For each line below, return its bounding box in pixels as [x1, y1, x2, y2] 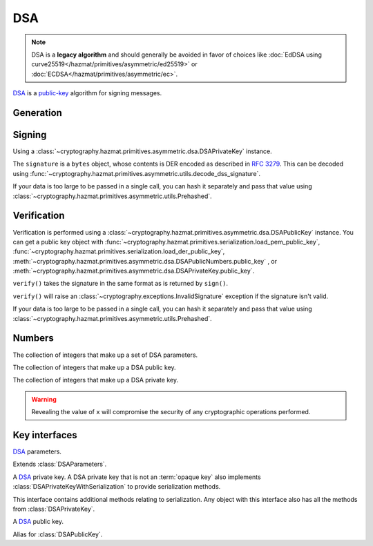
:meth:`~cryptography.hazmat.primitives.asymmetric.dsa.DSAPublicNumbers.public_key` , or [12, 257, 278, 265]
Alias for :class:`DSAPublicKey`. [12, 530, 103, 538]
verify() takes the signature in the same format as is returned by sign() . [12, 280, 228, 288]
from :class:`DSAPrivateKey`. [12, 505, 95, 513]
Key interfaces [12, 429, 77, 441]
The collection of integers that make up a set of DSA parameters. [12, 351, 198, 359]
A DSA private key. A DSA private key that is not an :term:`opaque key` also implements [12, 473, 262, 481]
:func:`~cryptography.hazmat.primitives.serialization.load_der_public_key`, [12, 247, 225, 255]
